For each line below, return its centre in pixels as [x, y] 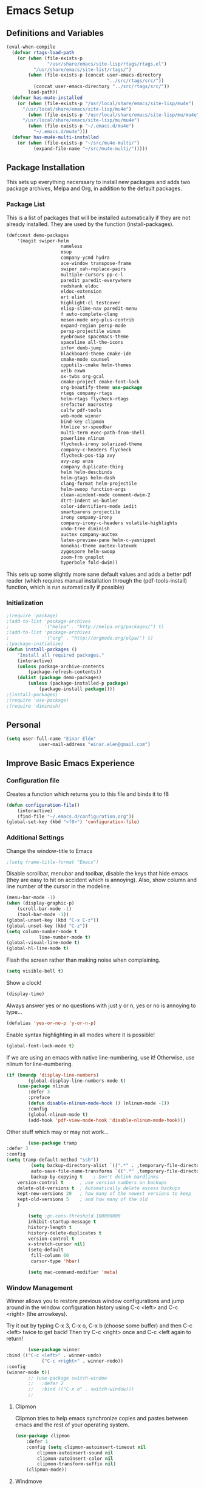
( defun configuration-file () [43, 805]
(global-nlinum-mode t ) [58, 1114]
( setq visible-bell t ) [35, 971]
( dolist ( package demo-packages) [59, 678]
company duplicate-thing [92, 467]
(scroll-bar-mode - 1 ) [44, 909]
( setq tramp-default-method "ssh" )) [53, 1160]
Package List [26, 204]
